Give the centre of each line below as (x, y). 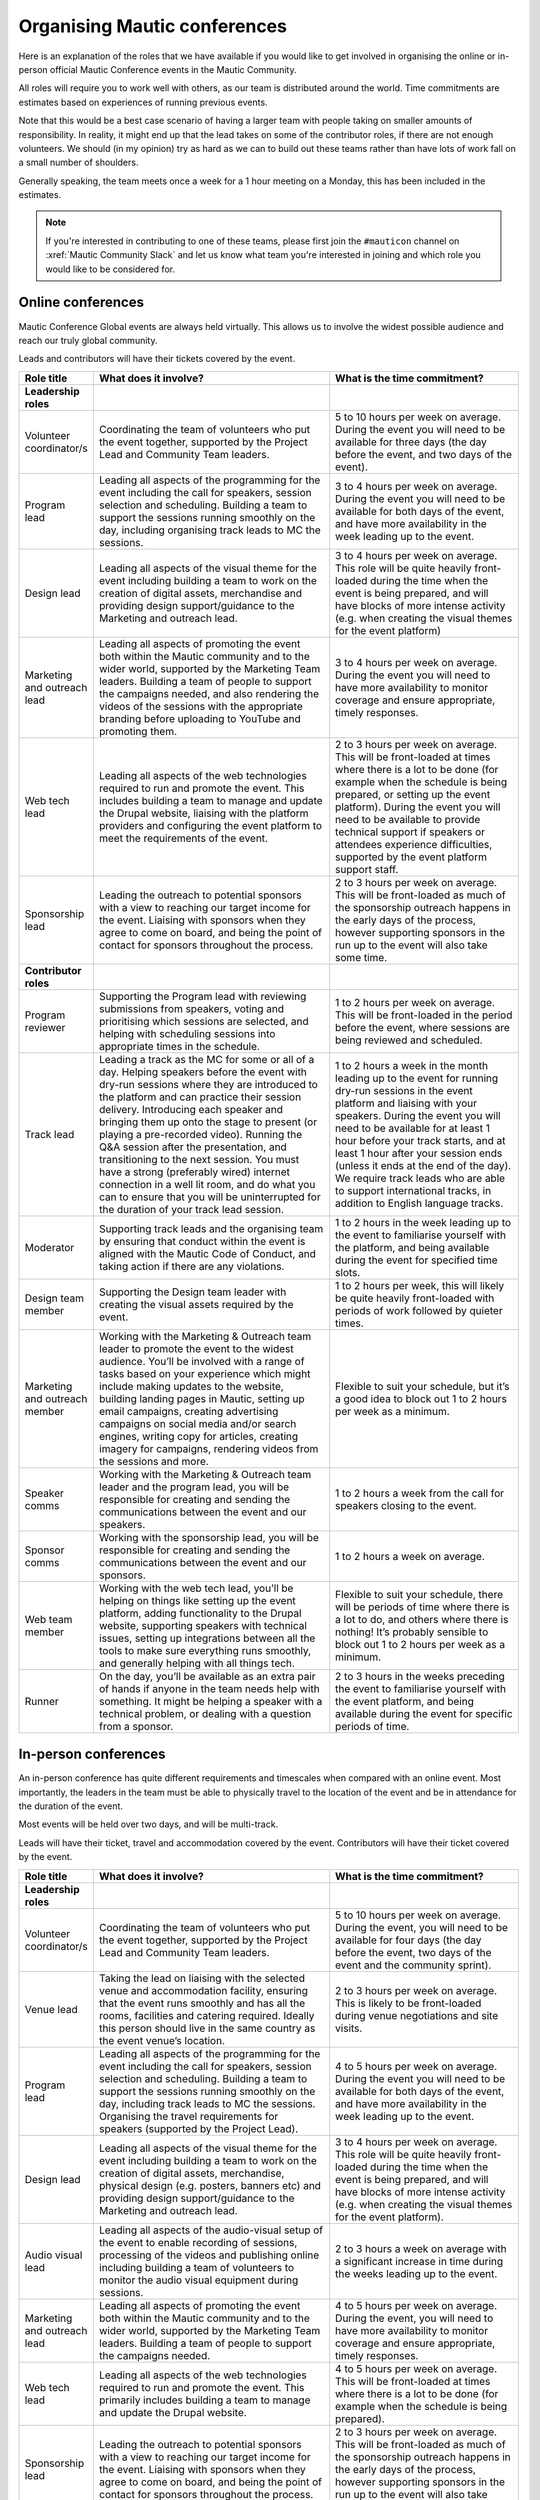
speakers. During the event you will (418, 1115)
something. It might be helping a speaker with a (210, 1701)
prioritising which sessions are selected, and (203, 1021)
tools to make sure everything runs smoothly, (205, 1650)
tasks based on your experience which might (204, 1373)
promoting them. (138, 731)
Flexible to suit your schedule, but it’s (422, 1386)
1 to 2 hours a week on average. (410, 1556)
